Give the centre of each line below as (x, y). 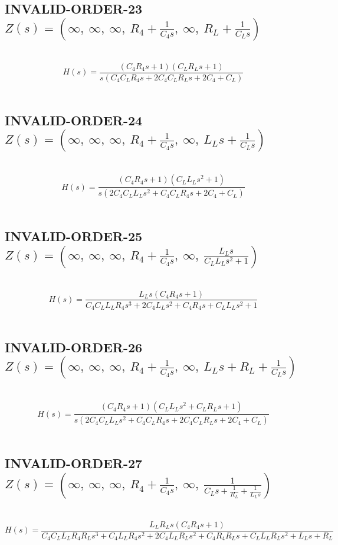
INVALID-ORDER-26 (74, 347)
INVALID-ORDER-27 (74, 463)
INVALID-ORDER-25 (74, 236)
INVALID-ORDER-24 (74, 120)
